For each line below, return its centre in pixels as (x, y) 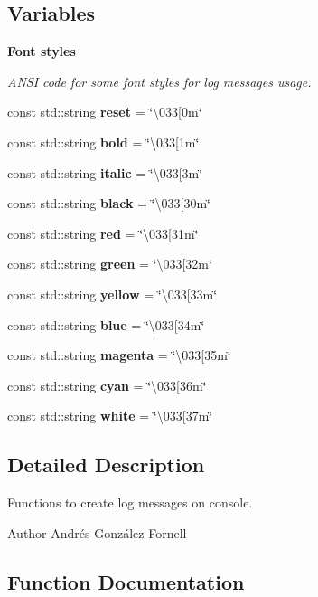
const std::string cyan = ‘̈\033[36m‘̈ (107, 385)
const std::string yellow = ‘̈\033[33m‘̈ (112, 294)
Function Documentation (126, 581)
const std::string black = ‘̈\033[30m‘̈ (109, 203)
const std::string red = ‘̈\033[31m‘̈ (103, 233)
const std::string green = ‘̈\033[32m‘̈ (110, 264)
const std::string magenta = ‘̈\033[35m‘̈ (119, 355)
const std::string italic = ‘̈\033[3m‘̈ (105, 172)
